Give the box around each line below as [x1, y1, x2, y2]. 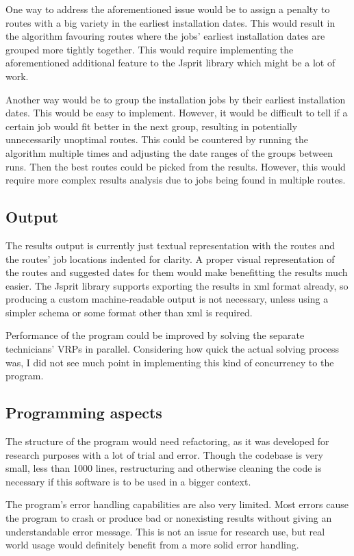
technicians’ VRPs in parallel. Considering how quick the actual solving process [5, 342, 340, 356]
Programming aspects [5, 402, 162, 423]
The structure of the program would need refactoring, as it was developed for [5, 434, 329, 448]
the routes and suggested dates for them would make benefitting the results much [5, 265, 348, 279]
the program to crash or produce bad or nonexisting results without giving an [5, 511, 332, 525]
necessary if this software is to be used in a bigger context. [5, 474, 251, 488]
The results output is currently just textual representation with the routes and [5, 238, 335, 252]
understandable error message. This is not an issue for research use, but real [5, 524, 325, 538]
